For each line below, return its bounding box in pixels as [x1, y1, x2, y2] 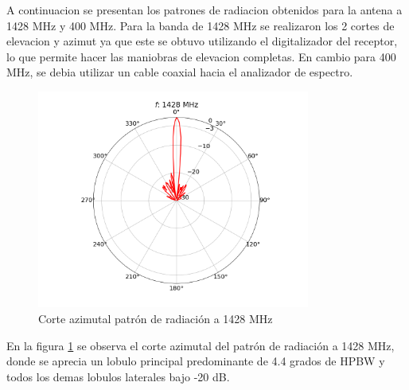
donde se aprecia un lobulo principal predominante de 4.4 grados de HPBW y [6, 353, 385, 369]
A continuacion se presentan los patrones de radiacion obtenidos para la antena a [6, 2, 403, 18]
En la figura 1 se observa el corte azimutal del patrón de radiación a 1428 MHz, [6, 337, 395, 353]
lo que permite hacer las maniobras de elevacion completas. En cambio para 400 [6, 48, 396, 64]
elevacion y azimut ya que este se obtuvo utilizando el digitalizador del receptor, [6, 33, 398, 49]
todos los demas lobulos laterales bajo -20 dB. [6, 368, 230, 384]
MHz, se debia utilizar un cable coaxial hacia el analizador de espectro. [6, 64, 353, 80]
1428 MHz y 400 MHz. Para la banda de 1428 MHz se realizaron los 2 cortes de [6, 17, 395, 33]
